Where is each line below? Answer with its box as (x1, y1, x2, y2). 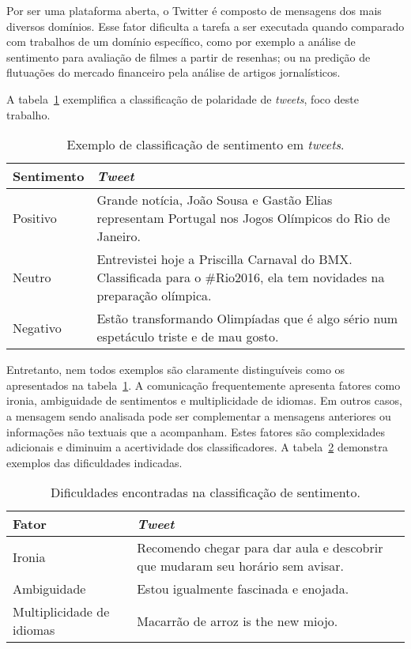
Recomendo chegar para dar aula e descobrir (137, 538, 383, 557)
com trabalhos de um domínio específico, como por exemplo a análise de (6, 33, 356, 50)
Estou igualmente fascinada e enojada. (137, 579, 349, 598)
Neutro (13, 268, 51, 287)
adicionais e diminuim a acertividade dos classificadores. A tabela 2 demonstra (6, 439, 388, 455)
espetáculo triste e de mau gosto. (96, 327, 279, 346)
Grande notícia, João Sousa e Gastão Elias (96, 191, 333, 209)
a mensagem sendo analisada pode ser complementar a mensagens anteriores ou (6, 407, 391, 424)
